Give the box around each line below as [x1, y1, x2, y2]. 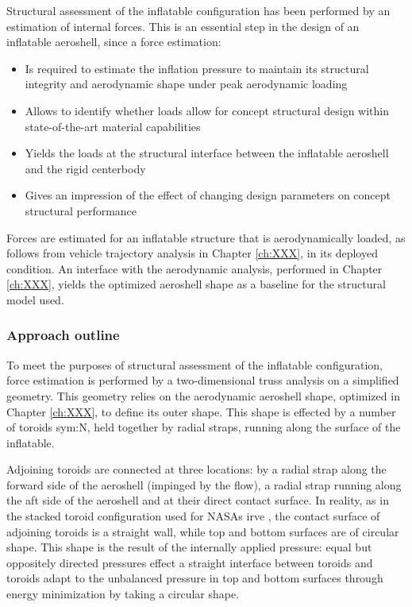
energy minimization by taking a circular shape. [6, 586, 240, 602]
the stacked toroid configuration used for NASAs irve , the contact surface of [6, 508, 380, 524]
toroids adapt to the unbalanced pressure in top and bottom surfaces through [6, 570, 383, 586]
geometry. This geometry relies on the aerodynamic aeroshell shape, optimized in [6, 387, 400, 404]
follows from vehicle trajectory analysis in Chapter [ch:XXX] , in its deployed [6, 245, 378, 261]
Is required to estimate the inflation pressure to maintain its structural [25, 60, 369, 76]
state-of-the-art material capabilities [25, 118, 201, 134]
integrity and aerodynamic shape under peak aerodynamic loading [25, 75, 348, 92]
